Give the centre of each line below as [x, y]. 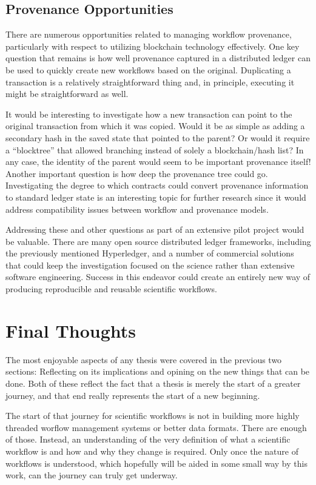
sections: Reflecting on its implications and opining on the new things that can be [158, 371]
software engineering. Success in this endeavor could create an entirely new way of [158, 277]
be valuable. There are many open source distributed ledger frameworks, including [158, 241]
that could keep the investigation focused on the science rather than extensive [150, 265]
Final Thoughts [71, 330]
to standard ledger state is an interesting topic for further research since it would [156, 197]
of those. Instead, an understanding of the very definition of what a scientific [148, 439]
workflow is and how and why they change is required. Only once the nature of [152, 451]
